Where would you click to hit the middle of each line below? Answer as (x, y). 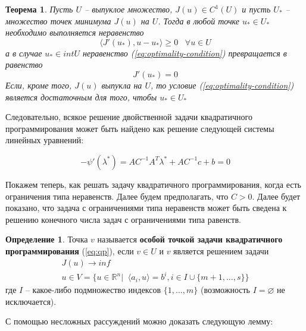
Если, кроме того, (39, 85)
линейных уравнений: (45, 140)
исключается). (31, 301)
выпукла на (122, 85)
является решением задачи (221, 250)
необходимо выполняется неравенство (75, 32)
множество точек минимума (58, 21)
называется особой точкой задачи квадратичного (190, 239)
